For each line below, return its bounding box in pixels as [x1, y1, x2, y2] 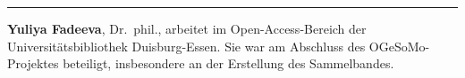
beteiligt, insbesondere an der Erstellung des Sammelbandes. [63, 54, 394, 73]
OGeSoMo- [368, 36, 430, 55]
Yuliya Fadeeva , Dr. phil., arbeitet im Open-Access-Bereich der [7, 19, 367, 37]
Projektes [7, 54, 59, 73]
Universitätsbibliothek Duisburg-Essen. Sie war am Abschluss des [7, 36, 366, 55]
